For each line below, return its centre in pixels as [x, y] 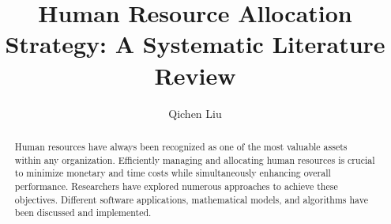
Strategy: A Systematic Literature [195, 44]
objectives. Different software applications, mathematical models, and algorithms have [191, 199]
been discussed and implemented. [83, 213]
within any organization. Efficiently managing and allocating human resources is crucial [195, 159]
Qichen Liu [195, 113]
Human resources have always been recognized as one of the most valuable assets [181, 146]
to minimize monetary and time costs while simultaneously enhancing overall [173, 173]
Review [195, 75]
